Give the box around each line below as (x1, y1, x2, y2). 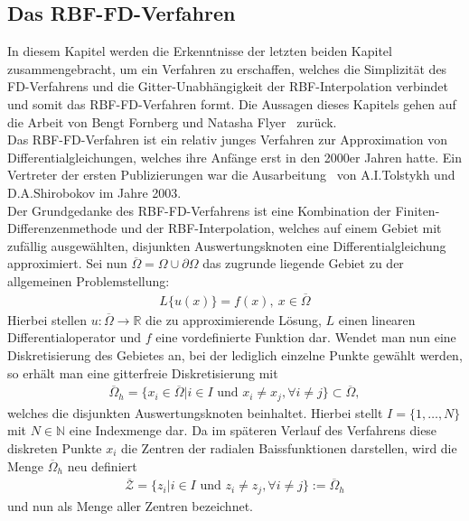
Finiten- (395, 200, 440, 219)
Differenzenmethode (7, 219, 117, 237)
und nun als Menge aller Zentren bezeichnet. (7, 496, 253, 515)
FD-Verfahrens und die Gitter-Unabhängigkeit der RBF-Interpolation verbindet (7, 77, 448, 96)
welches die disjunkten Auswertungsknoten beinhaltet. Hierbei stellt (7, 403, 383, 422)
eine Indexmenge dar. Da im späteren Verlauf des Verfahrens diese (69, 421, 437, 440)
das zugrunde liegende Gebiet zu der (202, 254, 404, 273)
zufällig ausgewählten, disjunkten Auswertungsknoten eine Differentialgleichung (7, 236, 446, 255)
